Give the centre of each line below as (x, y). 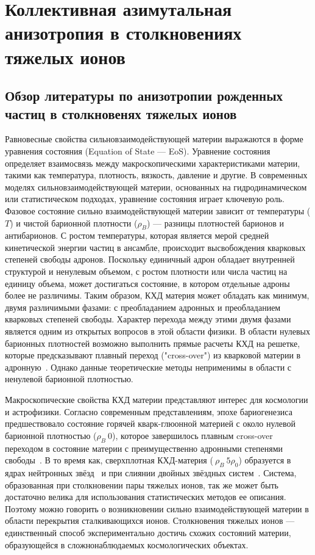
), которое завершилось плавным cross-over (193, 435)
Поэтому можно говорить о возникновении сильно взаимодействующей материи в (157, 508)
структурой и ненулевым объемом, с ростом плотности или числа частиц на (146, 271)
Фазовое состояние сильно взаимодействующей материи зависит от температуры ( (158, 210)
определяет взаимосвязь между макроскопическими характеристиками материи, (153, 163)
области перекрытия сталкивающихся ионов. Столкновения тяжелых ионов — (150, 521)
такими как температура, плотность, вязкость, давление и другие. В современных (156, 175)
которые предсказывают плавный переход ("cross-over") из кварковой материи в (153, 355)
